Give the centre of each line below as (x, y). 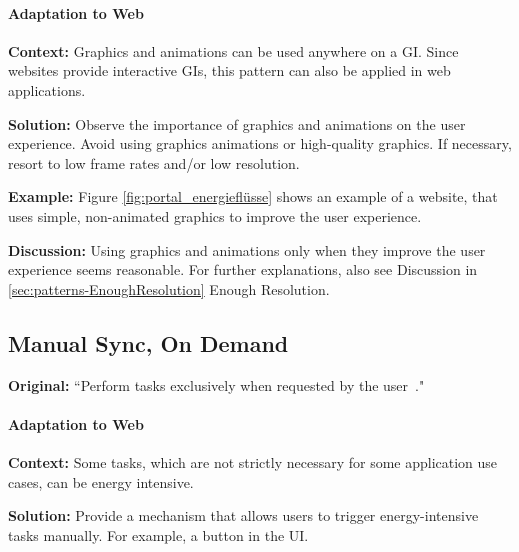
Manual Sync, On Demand (148, 342)
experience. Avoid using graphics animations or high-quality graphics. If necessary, (260, 143)
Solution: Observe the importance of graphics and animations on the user (237, 123)
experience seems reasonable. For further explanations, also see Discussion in (243, 269)
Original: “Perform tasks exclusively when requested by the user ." (216, 384)
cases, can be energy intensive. (101, 481)
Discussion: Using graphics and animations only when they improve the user (247, 249)
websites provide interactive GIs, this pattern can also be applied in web (229, 70)
